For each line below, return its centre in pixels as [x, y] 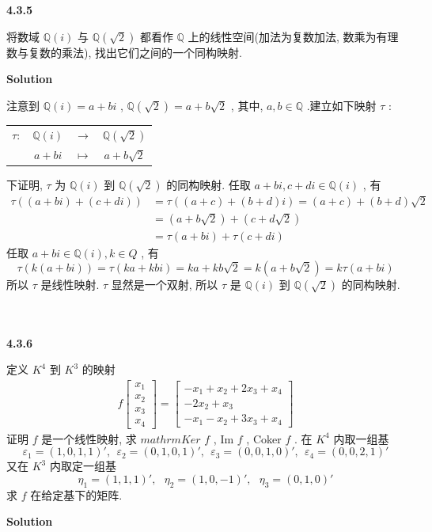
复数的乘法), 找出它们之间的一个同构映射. [135, 52]
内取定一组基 [83, 466]
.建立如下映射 [341, 105]
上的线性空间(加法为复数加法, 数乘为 [282, 36]
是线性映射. [70, 285]
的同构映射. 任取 [208, 184]
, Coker [264, 438]
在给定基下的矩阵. [76, 494]
